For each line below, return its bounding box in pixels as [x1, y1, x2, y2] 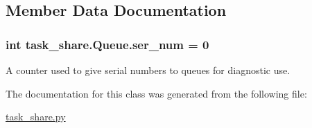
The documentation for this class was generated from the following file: [6, 86, 307, 100]
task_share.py [6, 109, 66, 124]
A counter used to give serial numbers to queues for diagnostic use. [6, 63, 291, 77]
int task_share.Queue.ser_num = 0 [6, 35, 209, 53]
